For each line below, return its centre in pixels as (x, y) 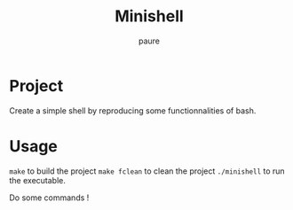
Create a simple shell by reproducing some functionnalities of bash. (133, 110)
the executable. (38, 180)
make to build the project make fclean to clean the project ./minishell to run (147, 171)
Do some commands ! (49, 198)
